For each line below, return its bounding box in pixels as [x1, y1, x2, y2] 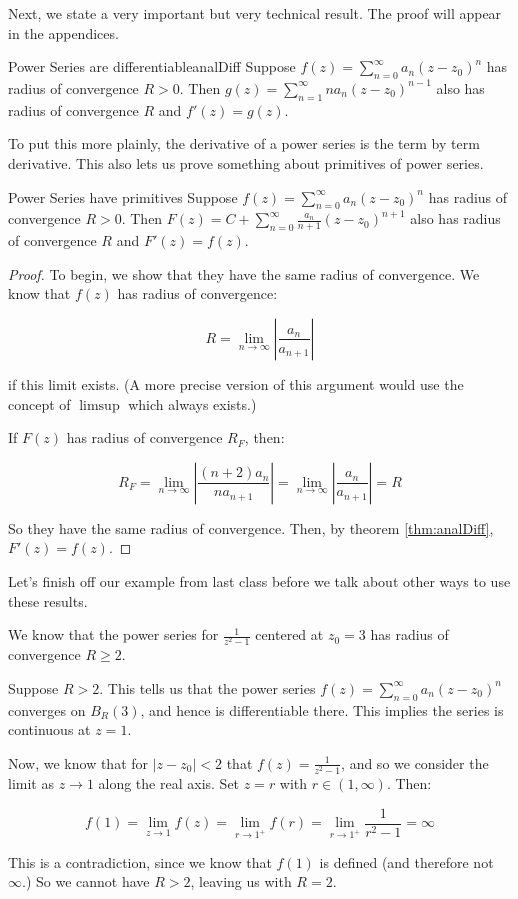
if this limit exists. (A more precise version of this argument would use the [8, 373, 464, 394]
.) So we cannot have [22, 871, 150, 892]
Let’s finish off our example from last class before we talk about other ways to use [8, 570, 511, 591]
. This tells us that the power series [99, 677, 316, 698]
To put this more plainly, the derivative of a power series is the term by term [8, 133, 480, 154]
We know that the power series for [8, 624, 219, 645]
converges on [8, 699, 86, 720]
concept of [8, 393, 71, 414]
